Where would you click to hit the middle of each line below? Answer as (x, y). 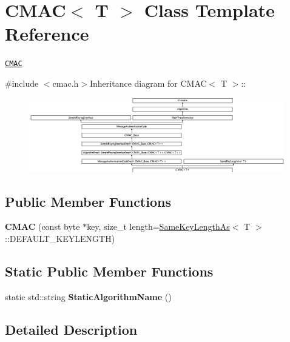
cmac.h (66, 83)
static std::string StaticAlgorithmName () (88, 296)
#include (22, 83)
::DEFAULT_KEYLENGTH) (60, 239)
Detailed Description (71, 329)
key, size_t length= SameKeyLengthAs (158, 226)
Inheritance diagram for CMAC (148, 83)
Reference (47, 34)
